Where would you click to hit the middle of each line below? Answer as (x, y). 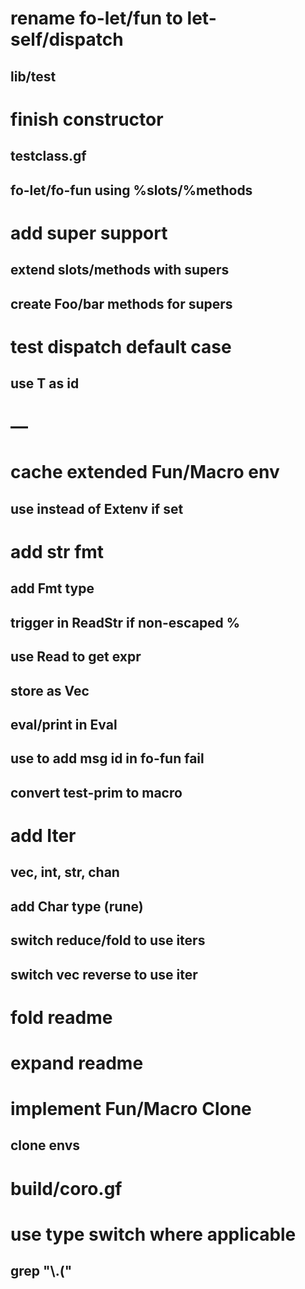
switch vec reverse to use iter (104, 974)
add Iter (43, 835)
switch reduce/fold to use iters (108, 940)
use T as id (45, 383)
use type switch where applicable (153, 1234)
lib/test (33, 76)
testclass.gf (48, 156)
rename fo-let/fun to (96, 18)
